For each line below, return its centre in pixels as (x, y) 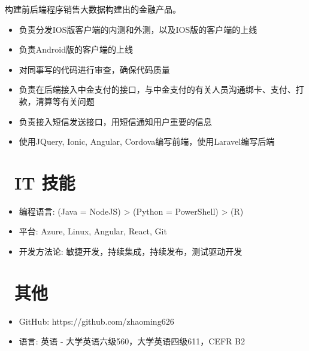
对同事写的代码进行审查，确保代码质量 (94, 69)
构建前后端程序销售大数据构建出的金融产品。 (93, 9)
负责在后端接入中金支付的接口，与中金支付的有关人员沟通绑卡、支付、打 (161, 89)
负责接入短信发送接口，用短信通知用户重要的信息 (115, 121)
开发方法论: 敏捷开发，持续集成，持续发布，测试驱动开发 (131, 251)
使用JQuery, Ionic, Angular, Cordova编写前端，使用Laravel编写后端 (147, 141)
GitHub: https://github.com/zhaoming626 (96, 321)
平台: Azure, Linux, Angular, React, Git (93, 231)
